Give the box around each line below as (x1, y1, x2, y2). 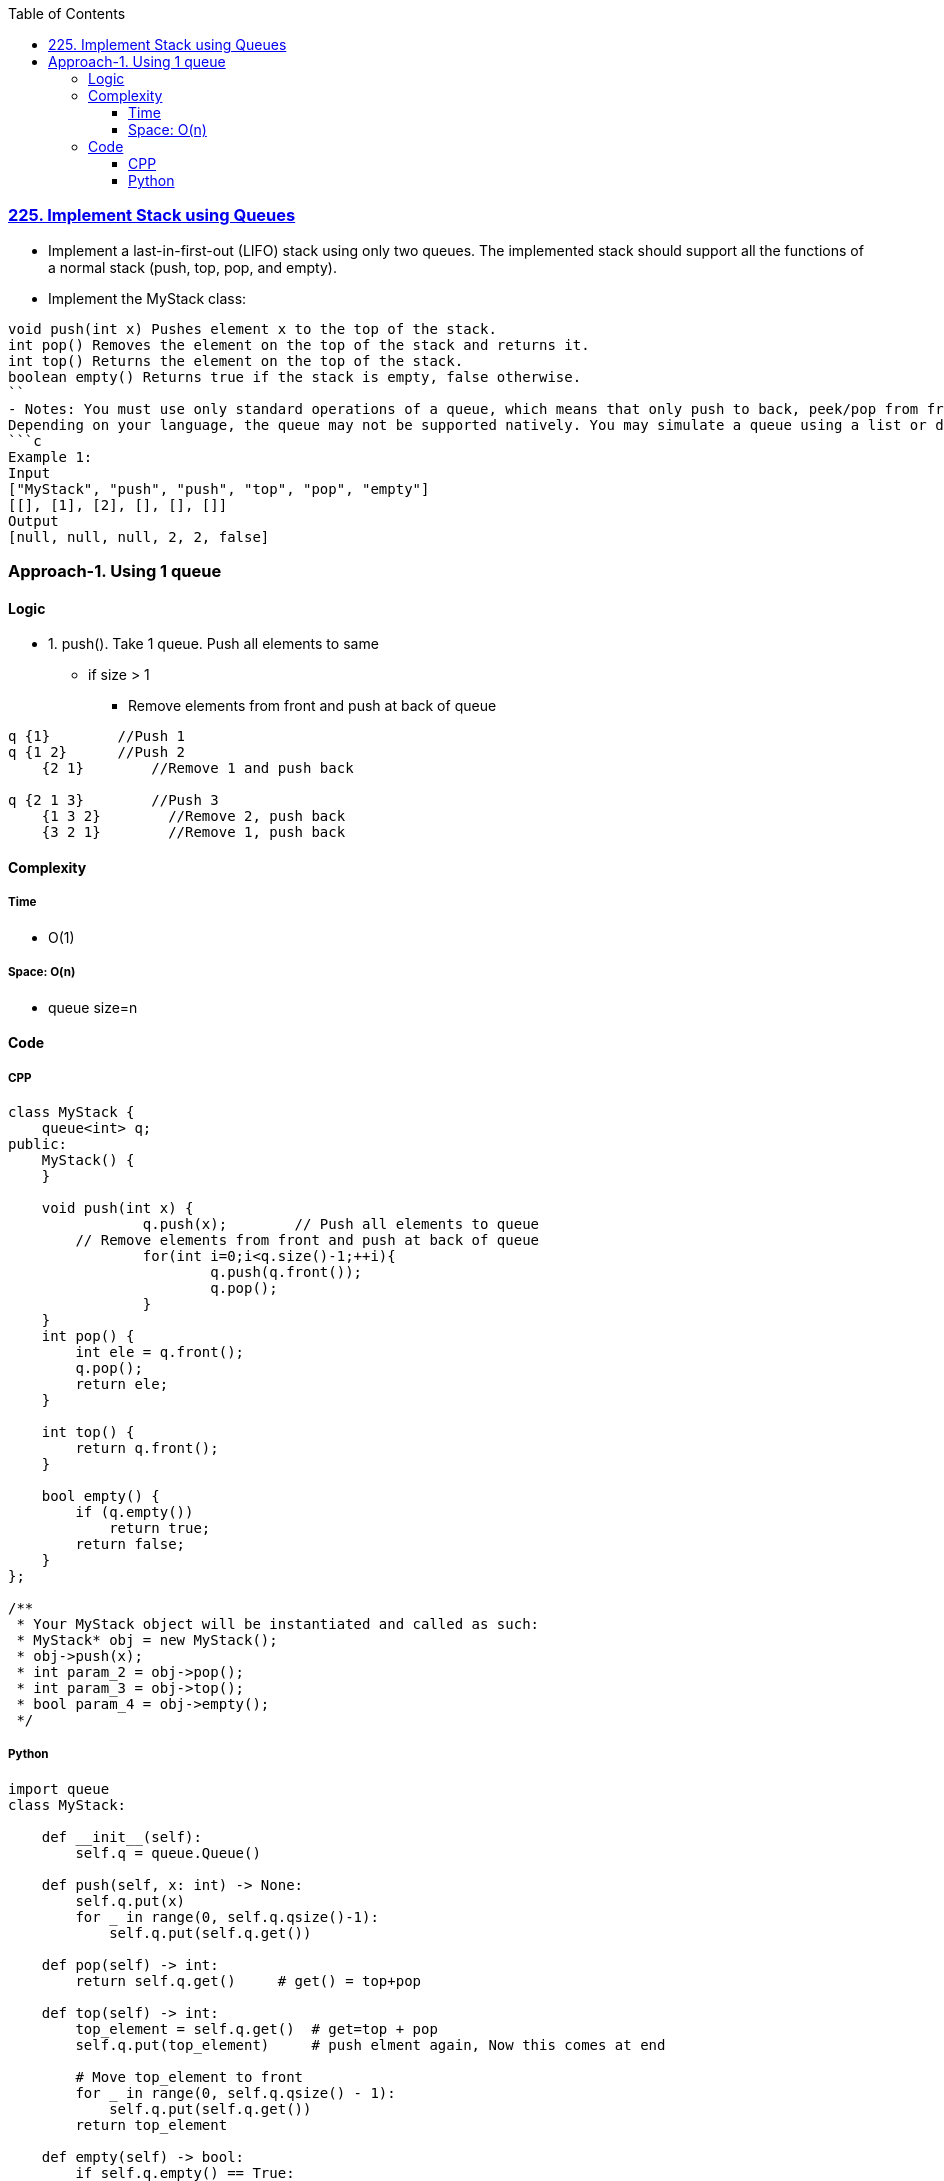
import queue (8, 1780, 110, 1797)
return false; (75, 1535, 186, 1552)
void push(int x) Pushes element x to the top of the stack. (8, 320, 497, 337)
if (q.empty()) (75, 1503, 194, 1520)
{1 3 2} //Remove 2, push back (41, 808, 346, 825)
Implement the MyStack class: (48, 289, 247, 307)
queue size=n (48, 998, 138, 1016)
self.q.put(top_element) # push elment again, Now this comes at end (75, 2036, 666, 2053)
